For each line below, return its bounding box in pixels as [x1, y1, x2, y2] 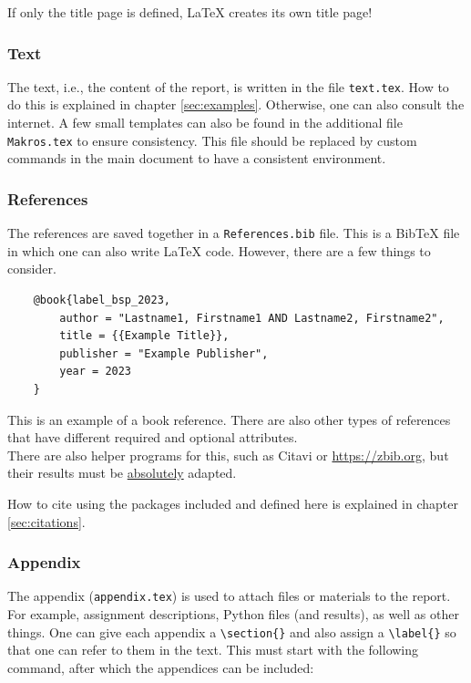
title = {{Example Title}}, [59, 329, 230, 343]
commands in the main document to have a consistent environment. [7, 149, 386, 168]
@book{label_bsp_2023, [33, 293, 170, 306]
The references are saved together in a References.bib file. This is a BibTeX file [7, 223, 460, 243]
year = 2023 [59, 365, 132, 378]
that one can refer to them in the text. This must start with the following [7, 640, 419, 659]
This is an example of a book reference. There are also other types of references [7, 409, 451, 429]
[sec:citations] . [7, 512, 86, 531]
